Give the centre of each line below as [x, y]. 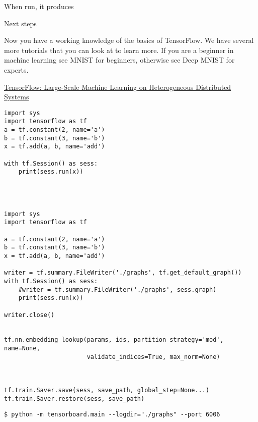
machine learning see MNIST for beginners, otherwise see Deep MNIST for [119, 60]
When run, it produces [39, 6]
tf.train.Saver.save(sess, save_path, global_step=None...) [107, 390]
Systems [17, 97]
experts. [16, 69]
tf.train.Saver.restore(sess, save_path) [74, 399]
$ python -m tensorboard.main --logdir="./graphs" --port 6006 [112, 414]
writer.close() [29, 315]
